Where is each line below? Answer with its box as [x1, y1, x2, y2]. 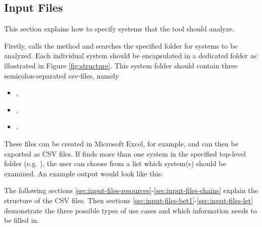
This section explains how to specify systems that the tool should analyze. [4, 23, 235, 34]
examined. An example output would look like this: [4, 168, 163, 178]
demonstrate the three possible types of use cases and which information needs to [4, 205, 257, 215]
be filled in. [4, 215, 39, 225]
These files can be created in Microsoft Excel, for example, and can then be [4, 138, 239, 148]
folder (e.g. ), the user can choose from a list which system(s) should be [4, 158, 227, 169]
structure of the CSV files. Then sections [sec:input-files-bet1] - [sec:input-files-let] [4, 195, 253, 205]
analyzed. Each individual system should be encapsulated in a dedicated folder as [4, 50, 257, 61]
